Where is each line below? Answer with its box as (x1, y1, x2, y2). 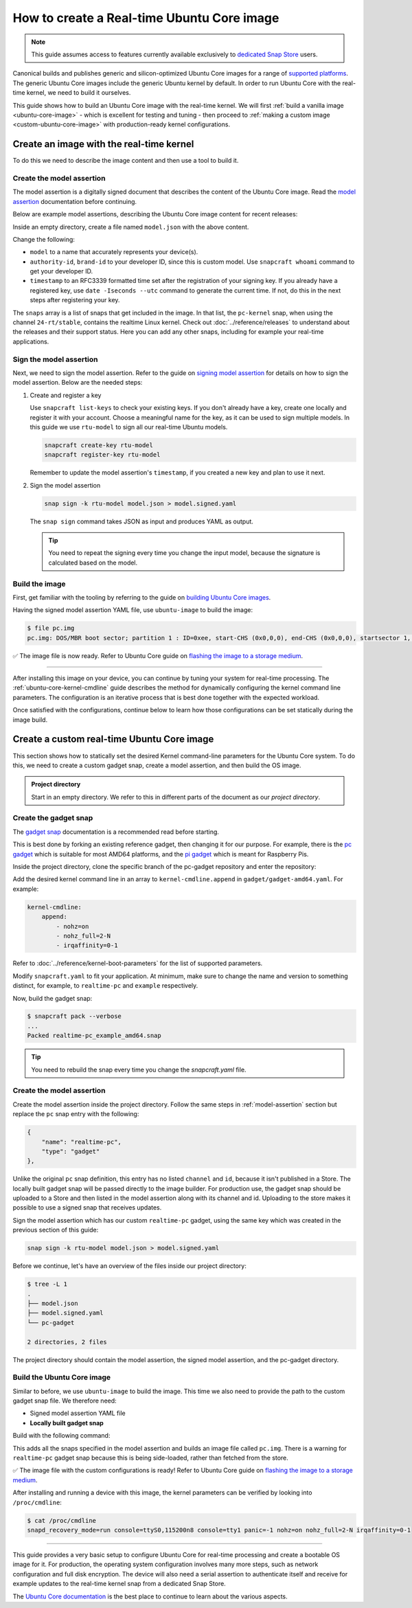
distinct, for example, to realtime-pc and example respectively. (12, 982, 198, 990)
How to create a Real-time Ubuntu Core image (12, 10, 279, 25)
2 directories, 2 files (27, 1338, 108, 1346)
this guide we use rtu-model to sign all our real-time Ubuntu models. (30, 422, 228, 431)
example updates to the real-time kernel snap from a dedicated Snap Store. (12, 1580, 226, 1588)
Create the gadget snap (12, 813, 93, 823)
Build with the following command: (12, 1431, 111, 1440)
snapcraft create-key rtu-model (44, 441, 154, 449)
